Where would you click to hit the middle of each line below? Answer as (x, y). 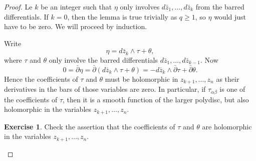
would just (230, 16)
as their (228, 78)
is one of (232, 89)
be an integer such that (76, 7)
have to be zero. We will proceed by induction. (76, 26)
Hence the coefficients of (41, 78)
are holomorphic (227, 126)
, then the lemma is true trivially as (122, 16)
